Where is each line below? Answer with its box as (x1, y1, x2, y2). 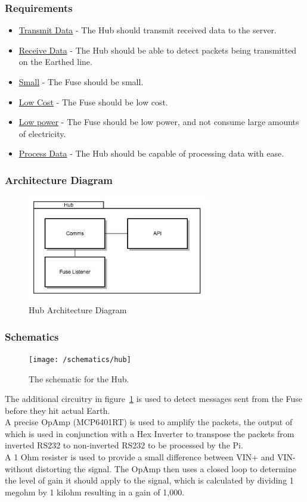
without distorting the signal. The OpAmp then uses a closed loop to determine (5, 462, 296, 475)
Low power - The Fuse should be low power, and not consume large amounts (18, 116, 299, 128)
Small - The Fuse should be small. (18, 76, 144, 88)
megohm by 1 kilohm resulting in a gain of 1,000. (5, 485, 185, 498)
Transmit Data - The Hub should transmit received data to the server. (18, 24, 277, 36)
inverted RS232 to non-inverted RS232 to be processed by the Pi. (5, 439, 243, 451)
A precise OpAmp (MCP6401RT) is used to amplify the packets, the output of (5, 416, 293, 428)
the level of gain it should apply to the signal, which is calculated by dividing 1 (5, 474, 294, 487)
